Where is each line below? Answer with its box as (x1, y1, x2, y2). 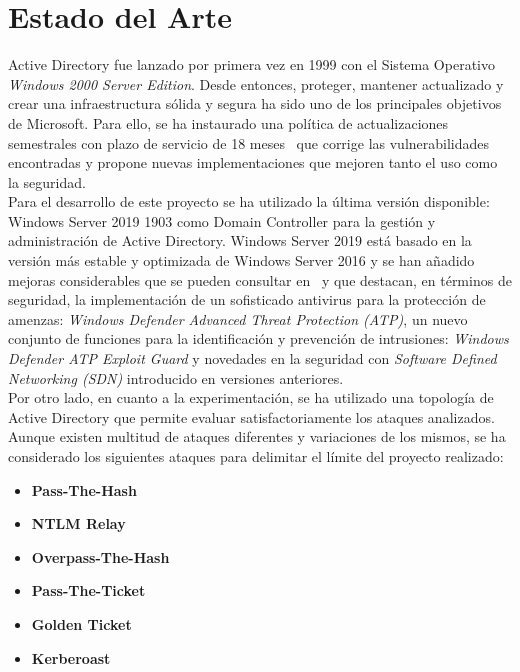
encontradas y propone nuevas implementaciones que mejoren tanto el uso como (8, 152, 498, 173)
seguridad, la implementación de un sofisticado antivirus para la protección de (8, 289, 486, 310)
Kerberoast (31, 647, 111, 668)
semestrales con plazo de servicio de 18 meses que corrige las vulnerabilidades (8, 132, 490, 153)
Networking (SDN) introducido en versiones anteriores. (8, 367, 344, 388)
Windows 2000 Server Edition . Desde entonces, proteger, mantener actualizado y (8, 73, 504, 94)
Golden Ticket (31, 613, 132, 634)
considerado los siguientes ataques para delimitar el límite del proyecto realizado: (8, 446, 504, 466)
